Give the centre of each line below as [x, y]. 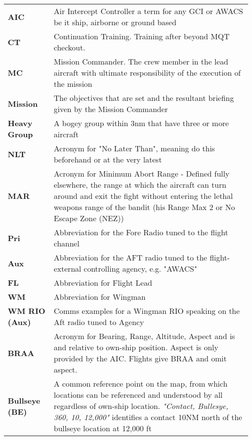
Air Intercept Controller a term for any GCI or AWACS [148, 11]
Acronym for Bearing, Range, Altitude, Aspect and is [144, 336]
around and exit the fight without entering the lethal [143, 196]
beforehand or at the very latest [108, 159]
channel [66, 243]
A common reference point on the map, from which [141, 383]
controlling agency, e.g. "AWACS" [140, 269]
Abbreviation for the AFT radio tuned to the [130, 257]
